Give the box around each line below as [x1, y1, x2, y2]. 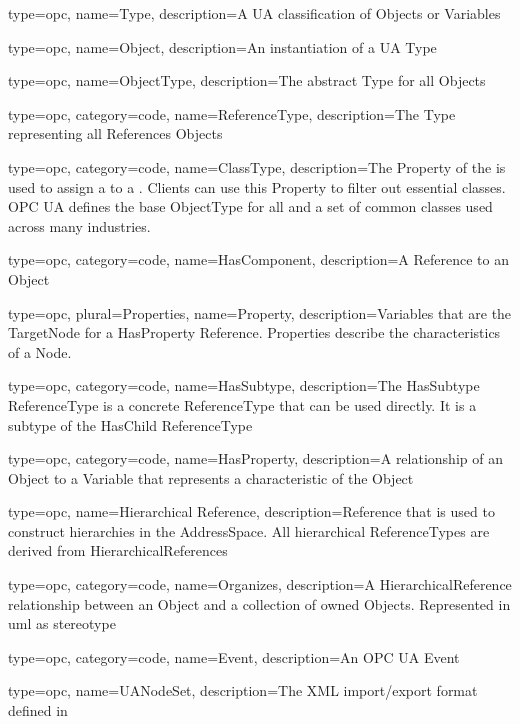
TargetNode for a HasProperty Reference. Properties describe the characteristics [8, 322, 501, 343]
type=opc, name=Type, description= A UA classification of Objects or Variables [8, 3, 501, 23]
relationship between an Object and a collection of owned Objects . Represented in [8, 593, 511, 614]
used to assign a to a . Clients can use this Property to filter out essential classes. [8, 176, 506, 197]
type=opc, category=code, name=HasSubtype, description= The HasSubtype [8, 375, 480, 396]
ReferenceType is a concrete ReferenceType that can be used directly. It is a [8, 394, 477, 415]
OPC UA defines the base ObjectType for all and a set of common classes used [8, 196, 493, 217]
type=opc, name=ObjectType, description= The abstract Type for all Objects [8, 70, 486, 91]
